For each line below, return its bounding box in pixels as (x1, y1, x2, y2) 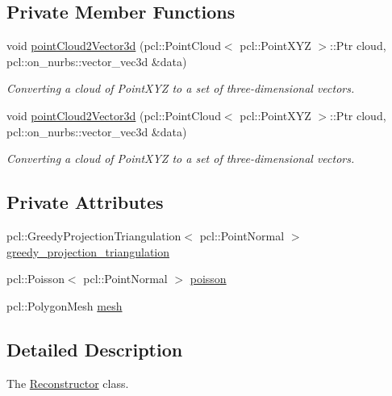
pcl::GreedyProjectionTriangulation (6, 227, 181, 244)
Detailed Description (6, 336, 183, 361)
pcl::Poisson (6, 270, 65, 287)
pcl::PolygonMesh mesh (6, 297, 123, 314)
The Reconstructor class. (6, 374, 129, 391)
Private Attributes (6, 190, 164, 215)
